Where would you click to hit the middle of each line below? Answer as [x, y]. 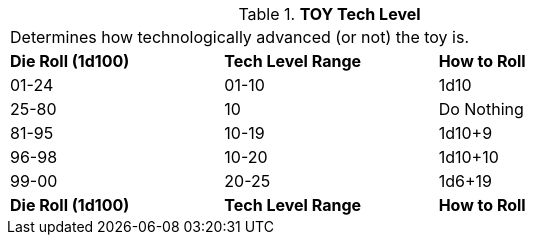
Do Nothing [481, 109]
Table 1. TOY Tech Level [329, 14]
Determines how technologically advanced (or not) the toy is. [240, 37]
